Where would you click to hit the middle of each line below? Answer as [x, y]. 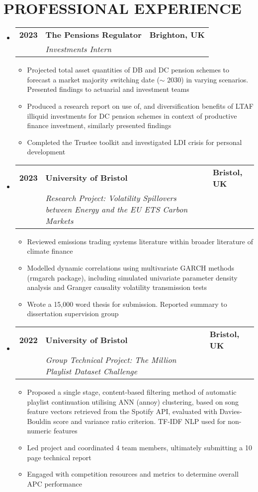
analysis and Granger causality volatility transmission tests [117, 287]
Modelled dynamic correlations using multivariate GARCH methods [130, 268]
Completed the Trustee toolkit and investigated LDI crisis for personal [134, 142]
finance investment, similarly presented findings [99, 125]
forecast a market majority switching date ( [93, 79]
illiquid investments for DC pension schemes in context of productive [132, 115]
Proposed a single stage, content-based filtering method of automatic [132, 392]
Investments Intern [78, 49]
